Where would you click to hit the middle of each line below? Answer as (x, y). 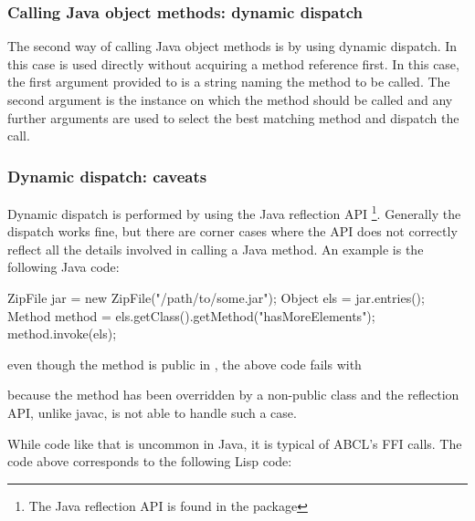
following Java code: (63, 267)
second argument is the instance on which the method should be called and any (230, 99)
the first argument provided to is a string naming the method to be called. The (229, 82)
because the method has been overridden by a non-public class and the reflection (233, 395)
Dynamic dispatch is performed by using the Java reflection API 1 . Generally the (234, 212)
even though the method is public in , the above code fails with (185, 364)
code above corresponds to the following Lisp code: (150, 461)
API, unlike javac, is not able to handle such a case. (152, 412)
